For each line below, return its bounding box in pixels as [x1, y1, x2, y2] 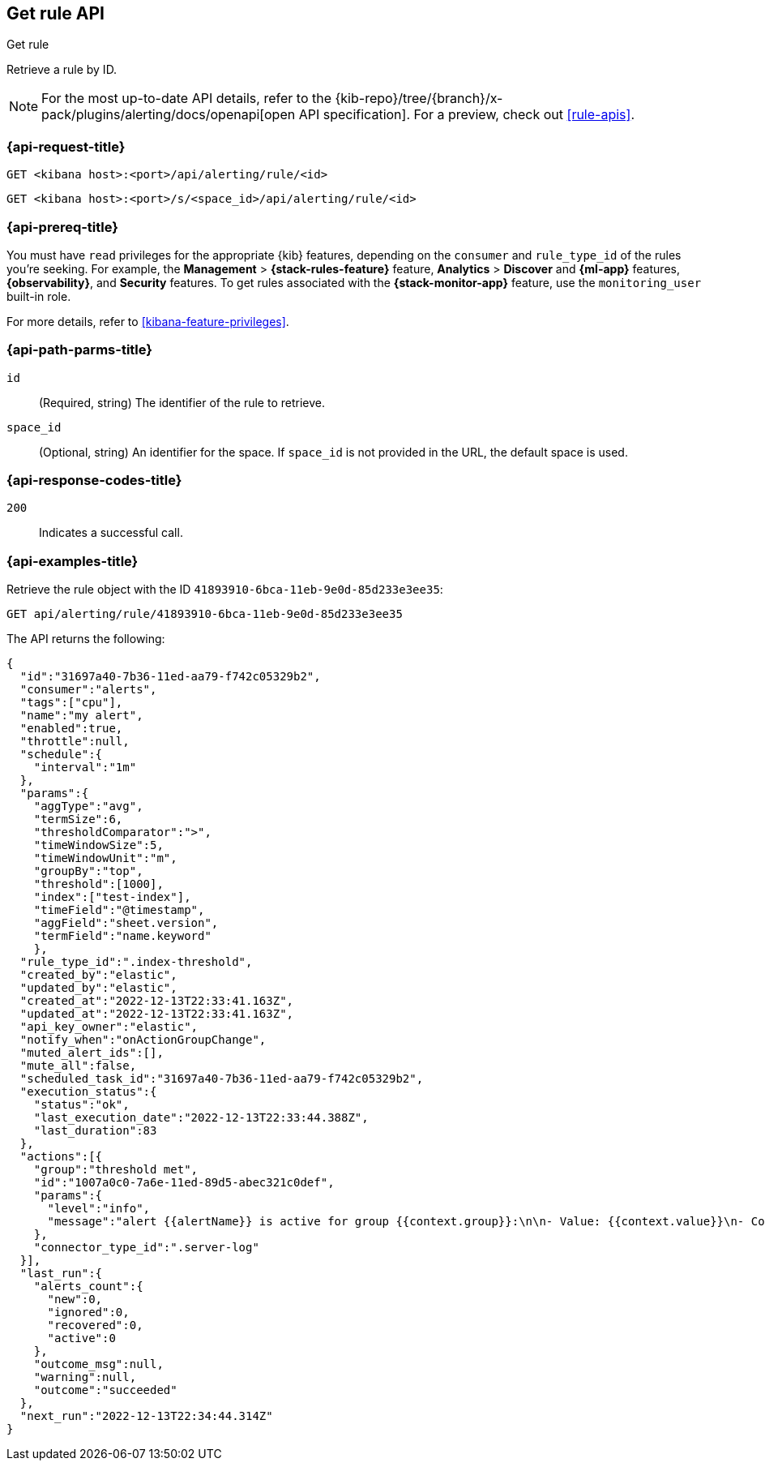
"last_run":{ [19, 1267, 103, 1280]
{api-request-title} [6, 138, 126, 155]
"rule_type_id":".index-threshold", [19, 955, 253, 969]
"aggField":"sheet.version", [33, 916, 219, 930]
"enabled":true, [19, 722, 123, 736]
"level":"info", [47, 1202, 151, 1216]
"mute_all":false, [19, 1059, 137, 1073]
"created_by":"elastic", [19, 968, 177, 982]
